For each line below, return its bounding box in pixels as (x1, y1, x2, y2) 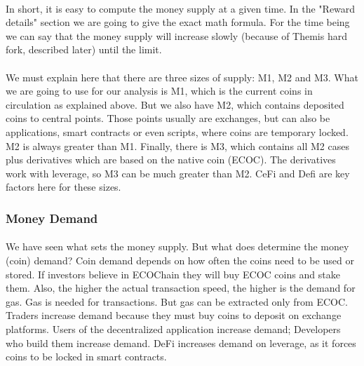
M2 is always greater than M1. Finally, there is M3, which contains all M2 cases (6, 138, 349, 153)
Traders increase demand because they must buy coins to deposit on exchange (6, 308, 342, 323)
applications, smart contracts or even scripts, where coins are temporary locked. (6, 124, 349, 139)
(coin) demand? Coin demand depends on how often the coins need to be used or (6, 252, 354, 267)
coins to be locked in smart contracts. (6, 349, 167, 364)
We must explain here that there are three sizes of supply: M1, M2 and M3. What (6, 69, 358, 84)
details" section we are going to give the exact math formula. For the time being (6, 15, 350, 29)
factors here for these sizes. (6, 179, 121, 194)
